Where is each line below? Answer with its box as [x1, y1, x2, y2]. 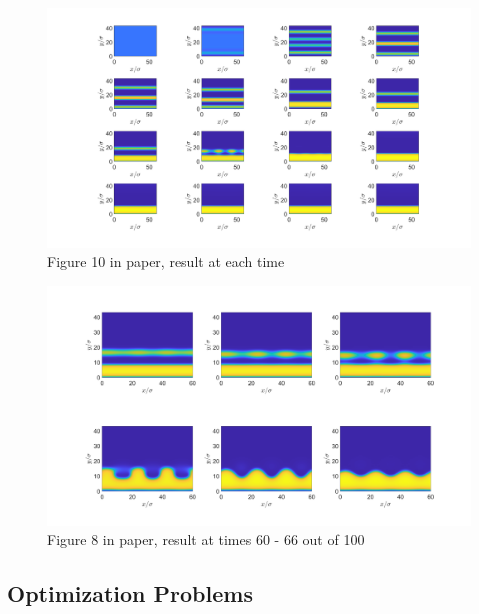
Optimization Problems [7, 578, 253, 609]
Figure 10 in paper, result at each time [47, 251, 285, 272]
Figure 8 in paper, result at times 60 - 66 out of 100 [47, 529, 365, 550]
